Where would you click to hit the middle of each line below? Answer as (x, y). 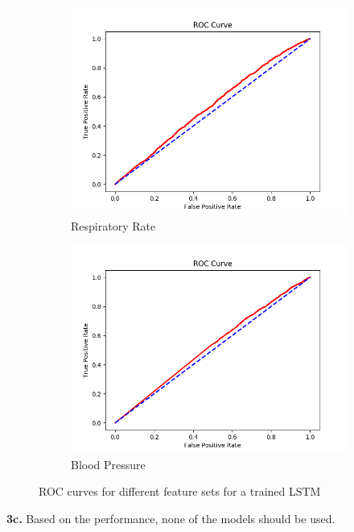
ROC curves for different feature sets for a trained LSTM (180, 491)
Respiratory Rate (113, 225)
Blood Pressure (108, 464)
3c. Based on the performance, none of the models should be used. (171, 518)
